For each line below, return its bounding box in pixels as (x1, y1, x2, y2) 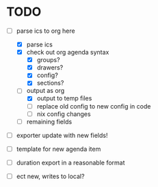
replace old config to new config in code (36, 102, 151, 110)
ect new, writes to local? (16, 172, 85, 180)
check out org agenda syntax (26, 48, 109, 57)
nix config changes (36, 110, 91, 118)
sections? (36, 79, 64, 87)
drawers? (36, 63, 64, 72)
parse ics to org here (16, 27, 76, 35)
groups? (36, 56, 60, 64)
